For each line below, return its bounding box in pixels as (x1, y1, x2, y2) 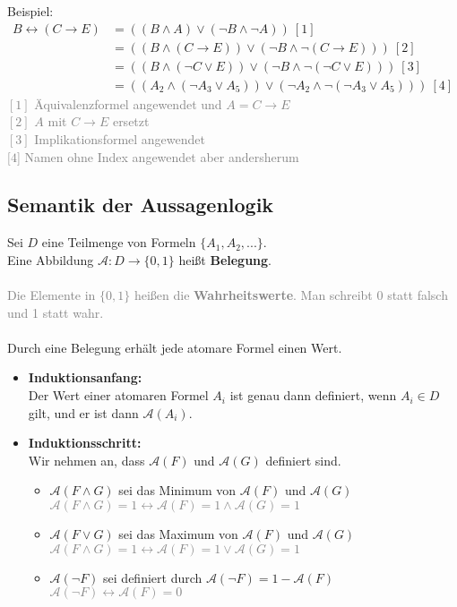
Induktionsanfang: (28, 368, 142, 387)
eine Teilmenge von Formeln (41, 233, 196, 252)
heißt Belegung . (178, 250, 272, 269)
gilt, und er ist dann (28, 403, 139, 422)
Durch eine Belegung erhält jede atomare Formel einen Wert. (7, 338, 342, 356)
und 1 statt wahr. (7, 303, 104, 321)
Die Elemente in (7, 286, 96, 304)
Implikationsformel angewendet (34, 129, 205, 148)
